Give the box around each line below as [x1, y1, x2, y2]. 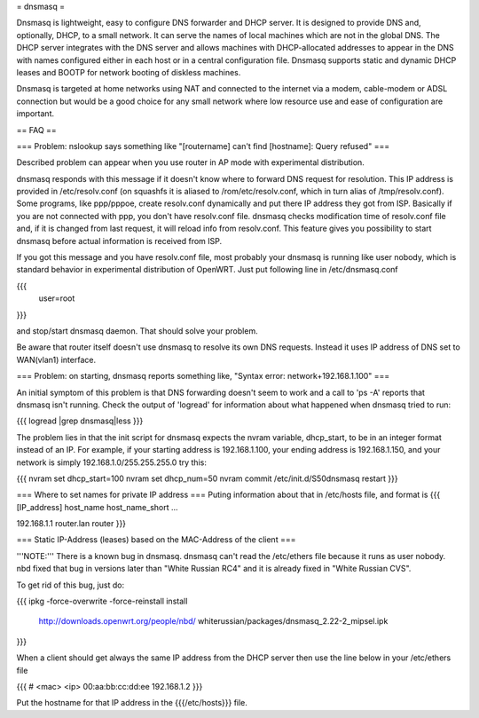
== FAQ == [16, 124, 57, 135]
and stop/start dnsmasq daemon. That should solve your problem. [16, 325, 258, 336]
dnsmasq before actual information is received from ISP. [16, 235, 223, 246]
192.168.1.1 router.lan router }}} [16, 518, 127, 529]
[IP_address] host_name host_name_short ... [16, 501, 178, 512]
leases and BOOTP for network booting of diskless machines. [16, 67, 241, 77]
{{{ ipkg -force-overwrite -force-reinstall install [16, 596, 188, 607]
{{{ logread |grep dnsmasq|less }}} [16, 415, 144, 426]
